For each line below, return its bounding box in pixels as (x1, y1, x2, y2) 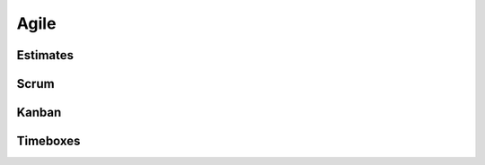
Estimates (16, 48, 75, 63)
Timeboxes (16, 134, 81, 149)
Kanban (16, 105, 62, 120)
